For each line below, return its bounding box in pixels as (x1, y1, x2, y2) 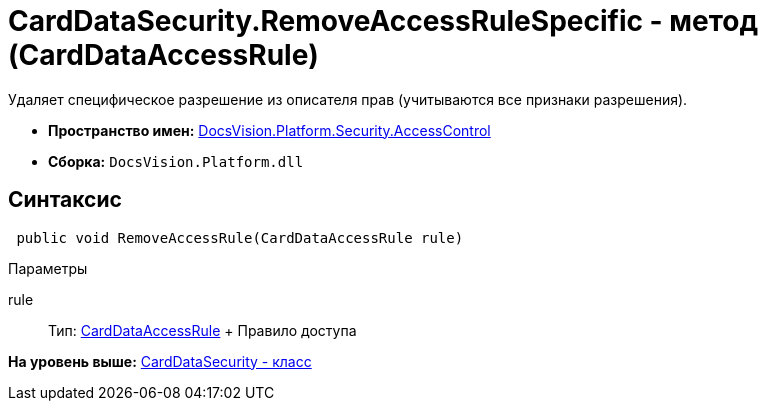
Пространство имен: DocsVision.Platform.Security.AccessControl (48, 121, 491, 139)
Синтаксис (8, 187, 122, 213)
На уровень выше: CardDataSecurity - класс (8, 352, 312, 370)
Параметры (8, 259, 88, 277)
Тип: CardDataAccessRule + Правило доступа (48, 321, 357, 339)
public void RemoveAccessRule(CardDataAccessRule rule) (16, 229, 464, 246)
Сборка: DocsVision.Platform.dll (48, 152, 304, 170)
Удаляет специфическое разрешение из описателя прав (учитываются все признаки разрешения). (8, 90, 688, 108)
